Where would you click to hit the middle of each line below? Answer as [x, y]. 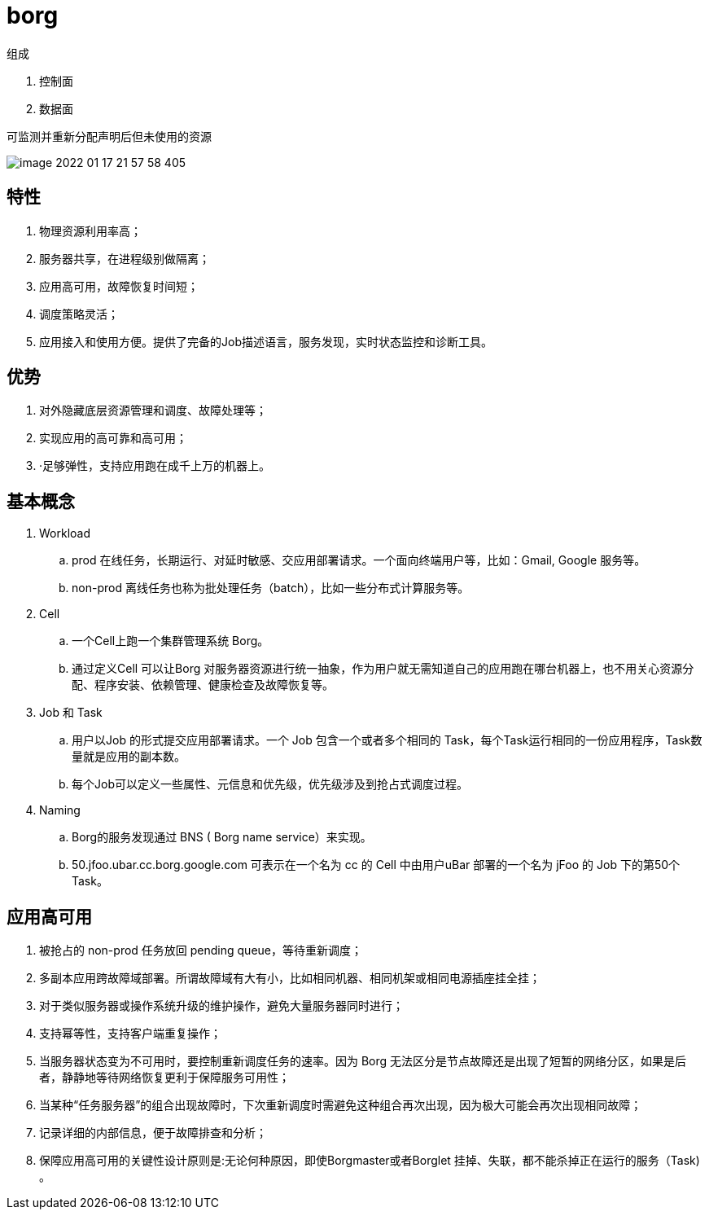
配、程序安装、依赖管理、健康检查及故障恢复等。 [203, 685]
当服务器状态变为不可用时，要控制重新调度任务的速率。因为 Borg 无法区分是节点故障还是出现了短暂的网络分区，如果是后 [363, 1061]
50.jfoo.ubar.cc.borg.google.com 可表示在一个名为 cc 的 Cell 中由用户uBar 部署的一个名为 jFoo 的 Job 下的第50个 [376, 865]
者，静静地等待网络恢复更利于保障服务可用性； [164, 1078]
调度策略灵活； [79, 314]
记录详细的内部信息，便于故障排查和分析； [153, 1133]
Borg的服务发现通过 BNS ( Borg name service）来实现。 [222, 837]
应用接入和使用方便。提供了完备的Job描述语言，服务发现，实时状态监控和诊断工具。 [266, 341]
